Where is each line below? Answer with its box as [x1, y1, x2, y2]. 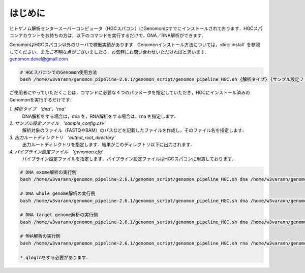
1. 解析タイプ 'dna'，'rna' [9, 106, 66, 112]
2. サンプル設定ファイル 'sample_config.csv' [9, 120, 106, 126]
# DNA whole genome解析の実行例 [20, 191, 96, 196]
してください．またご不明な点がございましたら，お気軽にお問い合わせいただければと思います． [9, 49, 209, 55]
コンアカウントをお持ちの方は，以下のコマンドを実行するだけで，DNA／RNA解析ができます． [9, 32, 206, 38]
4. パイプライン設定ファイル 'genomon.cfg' [9, 149, 104, 155]
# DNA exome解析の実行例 [20, 169, 77, 175]
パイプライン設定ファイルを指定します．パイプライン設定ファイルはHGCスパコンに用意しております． [22, 155, 236, 162]
